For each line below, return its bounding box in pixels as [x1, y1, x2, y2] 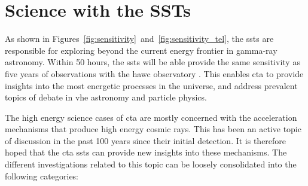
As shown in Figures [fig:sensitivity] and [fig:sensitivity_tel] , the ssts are [5, 32, 274, 45]
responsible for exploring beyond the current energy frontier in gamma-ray [5, 44, 277, 56]
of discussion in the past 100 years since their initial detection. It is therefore [5, 134, 286, 147]
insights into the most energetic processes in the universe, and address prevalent [5, 79, 298, 92]
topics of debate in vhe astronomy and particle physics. [5, 91, 207, 103]
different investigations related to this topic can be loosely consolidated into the [5, 158, 297, 170]
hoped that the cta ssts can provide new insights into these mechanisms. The [5, 146, 287, 158]
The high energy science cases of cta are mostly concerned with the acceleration [5, 111, 297, 123]
